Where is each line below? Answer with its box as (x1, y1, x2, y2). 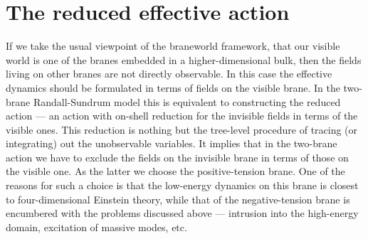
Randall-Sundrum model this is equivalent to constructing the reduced (33, 94, 341, 109)
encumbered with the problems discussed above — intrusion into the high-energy (6, 206, 359, 221)
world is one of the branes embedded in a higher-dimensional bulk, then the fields (6, 52, 362, 67)
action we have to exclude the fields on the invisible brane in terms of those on (6, 149, 349, 164)
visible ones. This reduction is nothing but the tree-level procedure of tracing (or (6, 122, 358, 137)
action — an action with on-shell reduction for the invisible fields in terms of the (6, 108, 358, 123)
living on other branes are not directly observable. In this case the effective (6, 66, 332, 81)
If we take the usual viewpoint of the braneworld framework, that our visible (6, 38, 340, 53)
